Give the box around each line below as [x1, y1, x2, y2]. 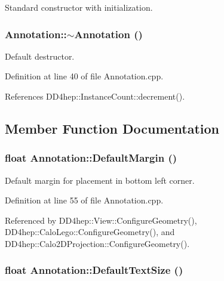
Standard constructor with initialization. [5, 1, 153, 13]
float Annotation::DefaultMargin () [5, 150, 177, 165]
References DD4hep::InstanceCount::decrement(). [5, 90, 185, 102]
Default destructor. [5, 50, 75, 62]
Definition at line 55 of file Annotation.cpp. [5, 194, 164, 206]
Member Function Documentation [5, 119, 220, 137]
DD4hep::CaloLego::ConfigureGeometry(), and [5, 226, 175, 238]
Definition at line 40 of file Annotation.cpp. [5, 70, 164, 82]
